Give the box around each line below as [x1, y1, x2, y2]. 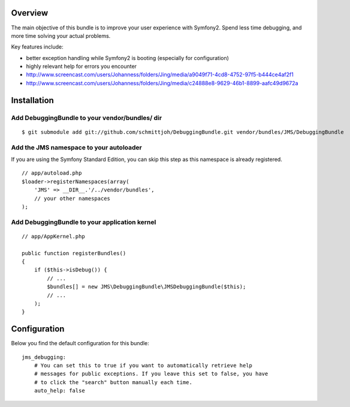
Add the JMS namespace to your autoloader [11, 143, 142, 151]
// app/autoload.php [22, 170, 82, 176]
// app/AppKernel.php [22, 233, 85, 240]
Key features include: [11, 43, 64, 50]
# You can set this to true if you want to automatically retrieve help [34, 362, 253, 369]
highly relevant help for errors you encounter [26, 63, 137, 70]
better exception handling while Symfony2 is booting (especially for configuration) [26, 54, 229, 61]
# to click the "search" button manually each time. [34, 379, 193, 385]
